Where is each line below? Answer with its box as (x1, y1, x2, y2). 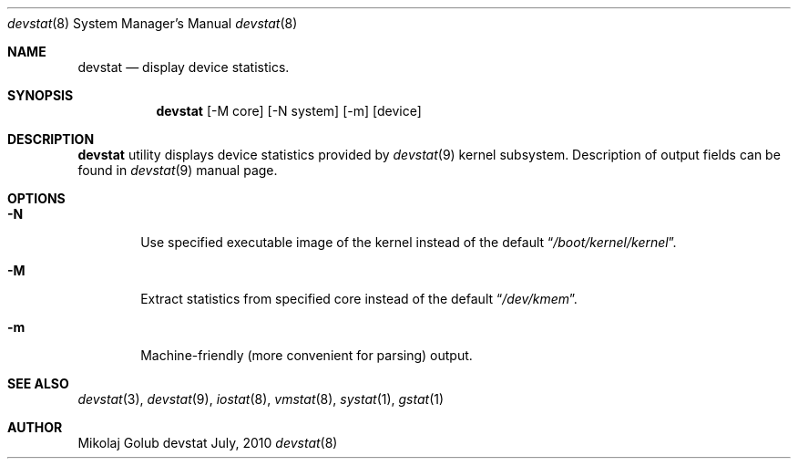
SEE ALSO (7, 376, 69, 391)
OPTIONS (7, 191, 66, 206)
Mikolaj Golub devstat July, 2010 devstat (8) (77, 435, 338, 450)
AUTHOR (7, 419, 63, 435)
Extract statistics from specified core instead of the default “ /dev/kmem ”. (140, 291, 578, 306)
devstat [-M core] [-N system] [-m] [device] (156, 103, 422, 119)
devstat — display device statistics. (77, 59, 290, 75)
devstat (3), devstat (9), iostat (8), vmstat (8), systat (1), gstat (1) (77, 391, 445, 407)
